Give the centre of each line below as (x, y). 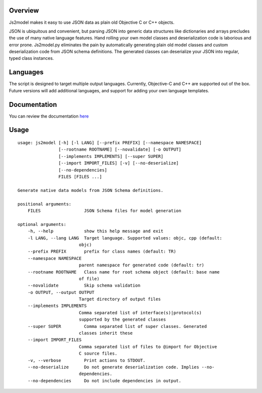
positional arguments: (45, 204)
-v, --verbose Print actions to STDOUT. (86, 360)
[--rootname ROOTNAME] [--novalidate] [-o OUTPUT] (120, 150)
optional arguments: (42, 224)
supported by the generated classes (122, 320)
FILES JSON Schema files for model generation (104, 211)
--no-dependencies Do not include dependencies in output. (104, 381)
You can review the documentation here (49, 116)
